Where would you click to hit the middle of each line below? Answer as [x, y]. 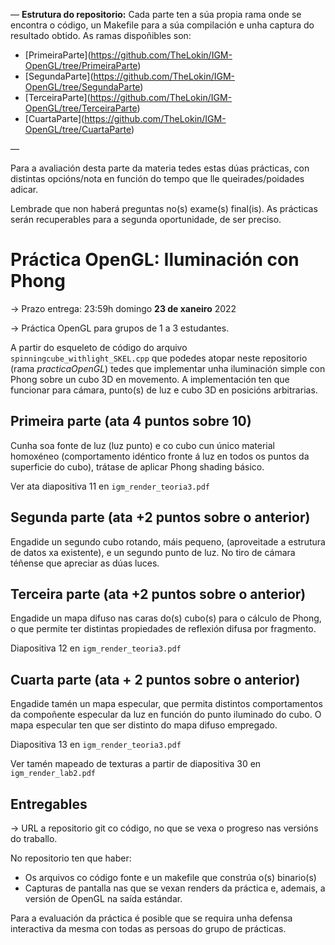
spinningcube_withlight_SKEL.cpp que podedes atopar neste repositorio [159, 358]
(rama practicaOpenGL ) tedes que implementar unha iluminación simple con [168, 368]
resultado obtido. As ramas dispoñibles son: [101, 35]
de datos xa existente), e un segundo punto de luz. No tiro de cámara [153, 552]
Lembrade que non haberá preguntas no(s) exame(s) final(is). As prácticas [164, 208]
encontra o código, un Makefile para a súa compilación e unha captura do [162, 25]
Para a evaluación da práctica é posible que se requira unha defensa [151, 918]
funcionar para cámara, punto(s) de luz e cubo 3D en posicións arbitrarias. [164, 390]
